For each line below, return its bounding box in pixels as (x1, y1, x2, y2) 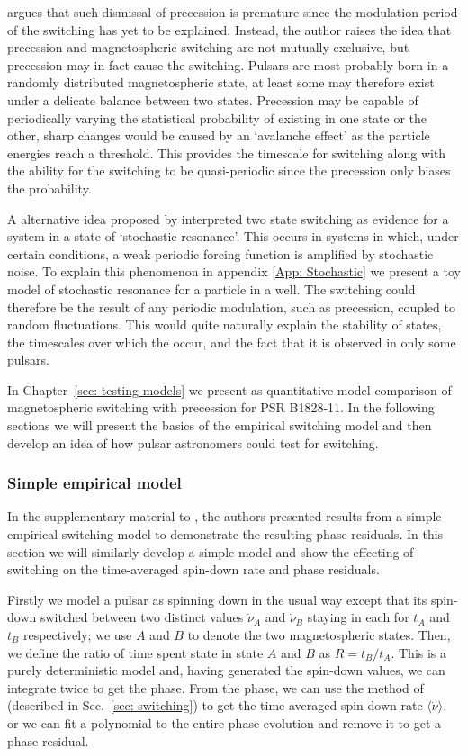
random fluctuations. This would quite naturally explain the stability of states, (7, 315, 442, 334)
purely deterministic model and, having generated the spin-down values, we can (7, 661, 445, 679)
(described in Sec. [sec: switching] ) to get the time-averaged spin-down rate (7, 696, 423, 715)
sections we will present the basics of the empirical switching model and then (7, 416, 432, 435)
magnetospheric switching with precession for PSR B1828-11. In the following (7, 398, 435, 417)
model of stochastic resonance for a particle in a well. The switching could (7, 279, 416, 298)
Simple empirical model (7, 472, 182, 494)
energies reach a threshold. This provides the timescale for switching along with (7, 143, 446, 162)
